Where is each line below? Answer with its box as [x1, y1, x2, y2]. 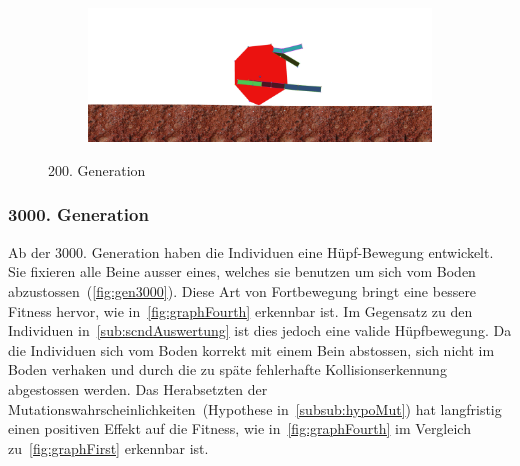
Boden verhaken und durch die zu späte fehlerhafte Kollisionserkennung [8, 359, 447, 380]
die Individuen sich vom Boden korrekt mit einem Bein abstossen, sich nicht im [8, 339, 495, 360]
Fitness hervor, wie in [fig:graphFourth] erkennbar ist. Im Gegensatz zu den [8, 300, 473, 321]
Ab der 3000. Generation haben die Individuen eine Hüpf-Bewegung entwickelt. [8, 241, 494, 262]
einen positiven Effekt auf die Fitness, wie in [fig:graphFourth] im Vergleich [8, 418, 471, 439]
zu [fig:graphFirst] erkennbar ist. [8, 437, 209, 458]
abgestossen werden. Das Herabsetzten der [8, 378, 268, 399]
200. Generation [48, 159, 146, 180]
